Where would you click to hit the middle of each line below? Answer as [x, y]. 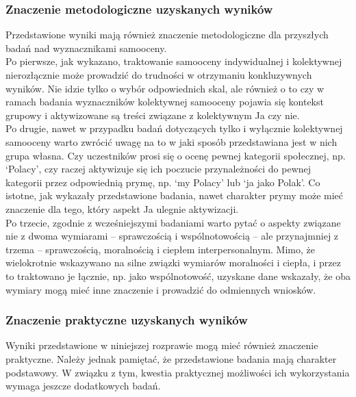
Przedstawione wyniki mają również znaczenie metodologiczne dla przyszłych [167, 35]
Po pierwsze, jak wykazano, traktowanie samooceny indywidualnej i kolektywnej [174, 61]
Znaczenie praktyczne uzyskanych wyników [127, 320]
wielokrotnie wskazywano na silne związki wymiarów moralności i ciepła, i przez [173, 262]
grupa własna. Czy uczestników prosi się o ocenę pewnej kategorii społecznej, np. [176, 155]
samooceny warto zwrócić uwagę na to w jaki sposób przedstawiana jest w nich [171, 141]
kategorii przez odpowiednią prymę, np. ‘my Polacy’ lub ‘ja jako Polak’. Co [163, 182]
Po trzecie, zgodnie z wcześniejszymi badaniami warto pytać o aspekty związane [173, 222]
